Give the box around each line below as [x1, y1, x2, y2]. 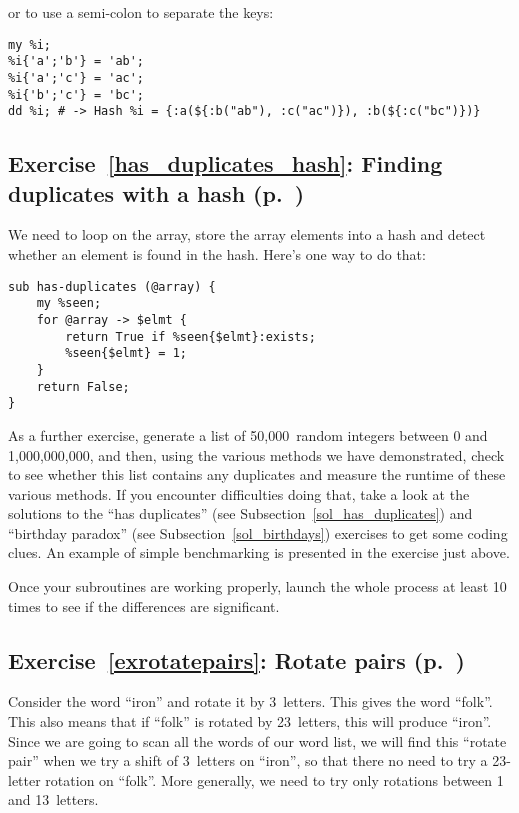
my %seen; [36, 296, 102, 311]
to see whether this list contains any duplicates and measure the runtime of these [8, 464, 506, 485]
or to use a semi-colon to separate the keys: [8, 2, 274, 22]
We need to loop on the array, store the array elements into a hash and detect [8, 224, 486, 245]
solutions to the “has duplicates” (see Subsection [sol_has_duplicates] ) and [8, 503, 473, 524]
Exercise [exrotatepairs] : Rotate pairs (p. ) [8, 644, 465, 675]
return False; [36, 379, 130, 394]
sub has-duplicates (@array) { [8, 279, 216, 294]
